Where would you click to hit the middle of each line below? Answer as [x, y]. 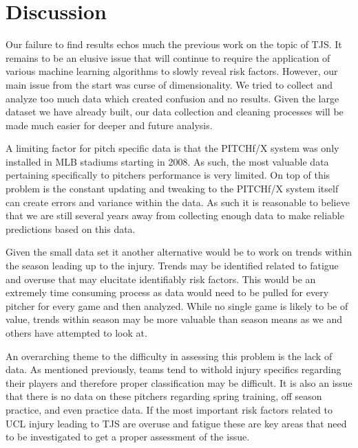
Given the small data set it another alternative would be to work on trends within [179, 252]
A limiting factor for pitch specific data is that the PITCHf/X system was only [172, 148]
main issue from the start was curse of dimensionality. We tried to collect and [169, 84]
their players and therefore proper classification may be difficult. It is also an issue [179, 382]
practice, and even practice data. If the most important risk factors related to [169, 409]
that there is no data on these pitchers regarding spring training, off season [164, 396]
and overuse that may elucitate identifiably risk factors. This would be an [161, 279]
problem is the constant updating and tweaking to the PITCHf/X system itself [172, 189]
